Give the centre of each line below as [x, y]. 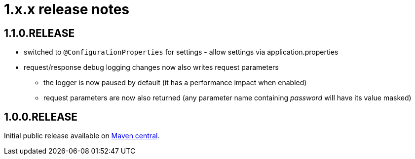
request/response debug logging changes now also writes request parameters [151, 67]
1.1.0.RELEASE [39, 33]
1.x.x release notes [67, 9]
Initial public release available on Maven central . [82, 136]
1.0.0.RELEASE [41, 117]
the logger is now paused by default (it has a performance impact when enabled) [175, 83]
